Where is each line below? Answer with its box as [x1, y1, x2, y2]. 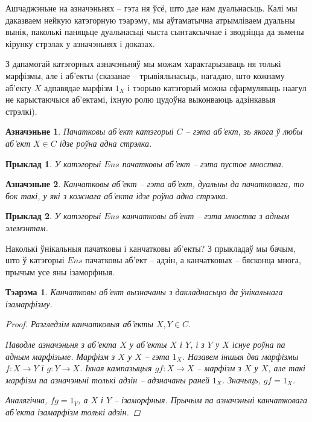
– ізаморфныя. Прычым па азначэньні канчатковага [114, 394, 308, 406]
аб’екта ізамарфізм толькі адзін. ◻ [5, 406, 141, 418]
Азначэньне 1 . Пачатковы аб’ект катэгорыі [5, 125, 174, 138]
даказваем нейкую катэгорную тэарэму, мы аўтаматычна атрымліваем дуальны [5, 13, 295, 26]
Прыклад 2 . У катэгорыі [5, 209, 101, 222]
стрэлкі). [5, 104, 37, 117]
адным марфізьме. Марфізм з [5, 350, 115, 362]
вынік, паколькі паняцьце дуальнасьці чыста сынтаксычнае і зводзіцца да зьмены [5, 25, 304, 38]
